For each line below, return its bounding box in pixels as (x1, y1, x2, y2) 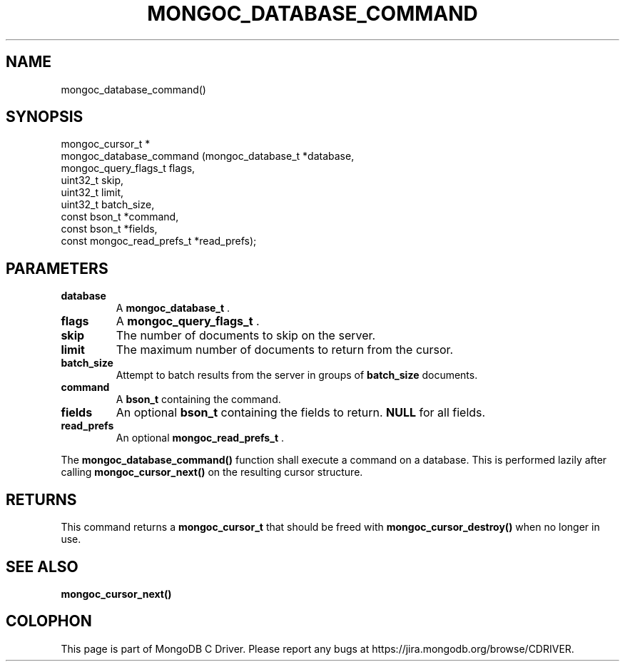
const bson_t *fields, (61, 223, 158, 235)
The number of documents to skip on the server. (116, 328, 376, 343)
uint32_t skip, (61, 174, 124, 187)
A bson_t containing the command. (116, 393, 281, 406)
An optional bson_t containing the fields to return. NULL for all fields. (116, 405, 486, 420)
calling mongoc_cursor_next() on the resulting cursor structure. (61, 466, 363, 479)
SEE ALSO (6, 557, 78, 576)
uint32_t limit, (61, 186, 124, 199)
